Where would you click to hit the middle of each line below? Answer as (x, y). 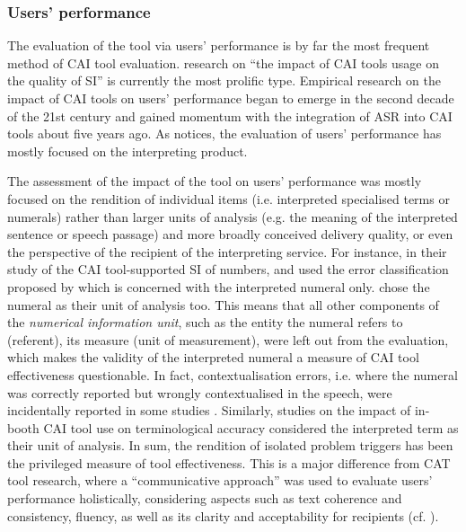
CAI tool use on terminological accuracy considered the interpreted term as (251, 427)
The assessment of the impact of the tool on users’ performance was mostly (215, 181)
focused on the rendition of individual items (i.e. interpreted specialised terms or (229, 198)
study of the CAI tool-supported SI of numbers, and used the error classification (228, 269)
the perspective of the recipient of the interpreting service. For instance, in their (227, 251)
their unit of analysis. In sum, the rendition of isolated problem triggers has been (230, 445)
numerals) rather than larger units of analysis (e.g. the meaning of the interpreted (233, 216)
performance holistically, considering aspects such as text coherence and (205, 498)
